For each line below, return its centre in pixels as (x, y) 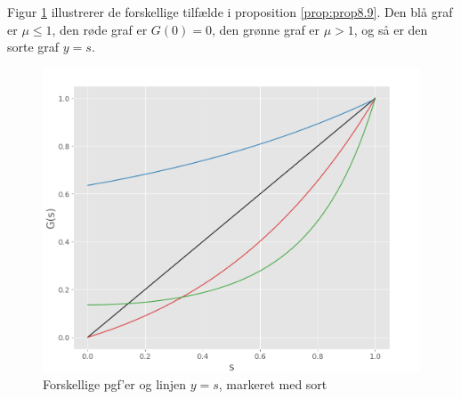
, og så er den (391, 29)
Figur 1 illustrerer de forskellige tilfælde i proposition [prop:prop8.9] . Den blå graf (230, 12)
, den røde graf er (100, 29)
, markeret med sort (273, 384)
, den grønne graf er (266, 29)
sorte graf (33, 47)
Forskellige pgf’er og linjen (114, 384)
